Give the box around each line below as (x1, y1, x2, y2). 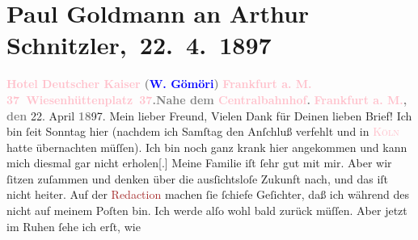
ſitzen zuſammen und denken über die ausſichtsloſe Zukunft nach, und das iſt (6, 170, 389, 187)
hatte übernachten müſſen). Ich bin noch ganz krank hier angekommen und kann (6, 138, 407, 155)
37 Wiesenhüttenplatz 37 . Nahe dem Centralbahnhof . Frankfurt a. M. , (6, 91, 407, 107)
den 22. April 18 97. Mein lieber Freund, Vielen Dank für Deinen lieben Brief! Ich (6, 107, 412, 124)
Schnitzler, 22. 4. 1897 (6, 28, 272, 61)
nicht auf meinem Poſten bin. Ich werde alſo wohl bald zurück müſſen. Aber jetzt (6, 202, 407, 219)
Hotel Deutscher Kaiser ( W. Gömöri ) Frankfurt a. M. (6, 75, 312, 92)
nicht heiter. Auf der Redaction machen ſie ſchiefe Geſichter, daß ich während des (6, 186, 409, 203)
